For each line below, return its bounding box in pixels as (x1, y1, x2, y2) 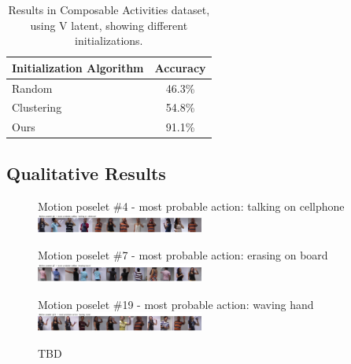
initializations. (75, 32, 143, 49)
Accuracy (154, 59, 206, 75)
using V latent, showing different (30, 17, 188, 33)
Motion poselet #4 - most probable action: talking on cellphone (38, 197, 345, 214)
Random (12, 79, 53, 96)
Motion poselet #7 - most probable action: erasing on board (38, 247, 328, 263)
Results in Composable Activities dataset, (8, 2, 210, 17)
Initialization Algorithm (12, 59, 144, 75)
